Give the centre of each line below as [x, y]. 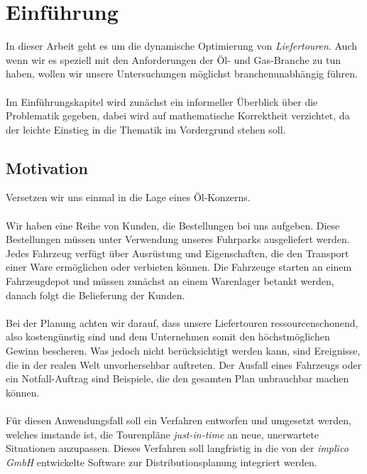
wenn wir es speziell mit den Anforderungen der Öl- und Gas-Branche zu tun [174, 59]
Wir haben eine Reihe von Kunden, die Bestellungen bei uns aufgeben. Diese [173, 225]
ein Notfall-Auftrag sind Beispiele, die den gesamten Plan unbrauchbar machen [177, 378]
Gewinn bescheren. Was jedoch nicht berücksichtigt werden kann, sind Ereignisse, [183, 351]
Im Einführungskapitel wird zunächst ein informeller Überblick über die [162, 101]
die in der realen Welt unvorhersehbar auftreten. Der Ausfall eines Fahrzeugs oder [184, 364]
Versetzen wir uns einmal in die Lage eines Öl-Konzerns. [128, 197]
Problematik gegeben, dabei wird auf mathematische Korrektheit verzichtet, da [178, 115]
